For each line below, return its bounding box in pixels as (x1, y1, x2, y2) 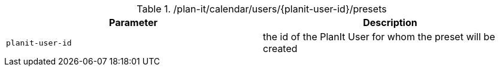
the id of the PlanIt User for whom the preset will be (263, 31, 495, 43)
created (263, 43, 298, 54)
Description (363, 17, 417, 28)
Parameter (109, 17, 157, 28)
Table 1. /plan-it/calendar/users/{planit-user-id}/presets (137, 3, 387, 15)
